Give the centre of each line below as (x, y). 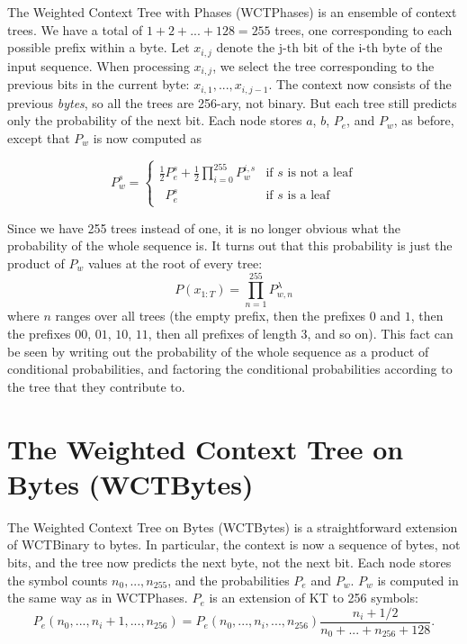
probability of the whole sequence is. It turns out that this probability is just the (230, 245)
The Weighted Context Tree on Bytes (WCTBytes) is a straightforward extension (233, 526)
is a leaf (309, 196)
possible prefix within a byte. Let (99, 47)
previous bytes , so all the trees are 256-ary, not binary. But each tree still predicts (232, 102)
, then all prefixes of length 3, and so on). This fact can (301, 334)
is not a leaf (320, 173)
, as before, (424, 120)
